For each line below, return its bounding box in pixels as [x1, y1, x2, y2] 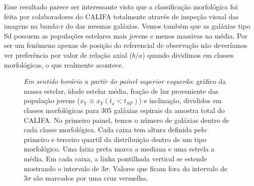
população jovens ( [24, 95, 80, 106]
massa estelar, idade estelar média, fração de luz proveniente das [24, 85, 218, 96]
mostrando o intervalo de [24, 163, 99, 173]
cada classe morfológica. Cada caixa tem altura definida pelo [24, 124, 207, 135]
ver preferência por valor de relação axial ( [4, 49, 133, 60]
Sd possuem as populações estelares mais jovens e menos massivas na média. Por [4, 30, 248, 40]
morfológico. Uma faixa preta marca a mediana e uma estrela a [24, 144, 215, 154]
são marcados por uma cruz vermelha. [33, 173, 148, 183]
